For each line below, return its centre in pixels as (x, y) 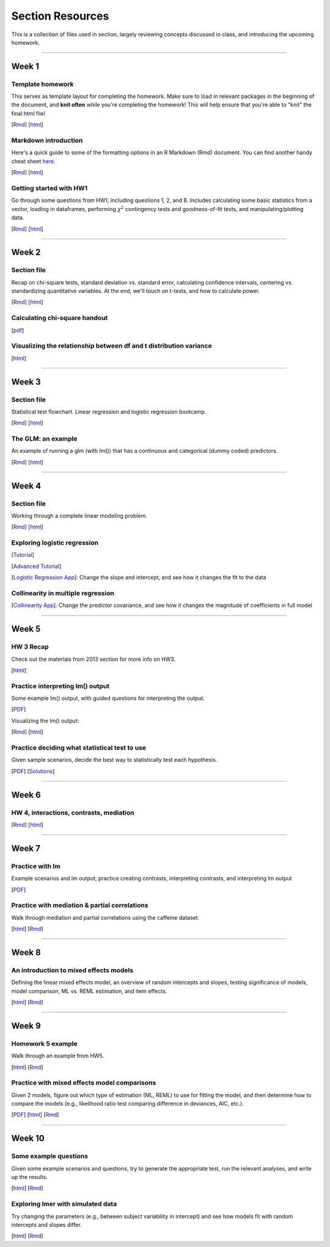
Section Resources (60, 16)
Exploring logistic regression (55, 543)
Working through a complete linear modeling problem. (79, 516)
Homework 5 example (44, 1043)
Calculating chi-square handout (60, 318)
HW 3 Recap (30, 647)
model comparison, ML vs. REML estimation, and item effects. (89, 991)
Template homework (42, 84)
